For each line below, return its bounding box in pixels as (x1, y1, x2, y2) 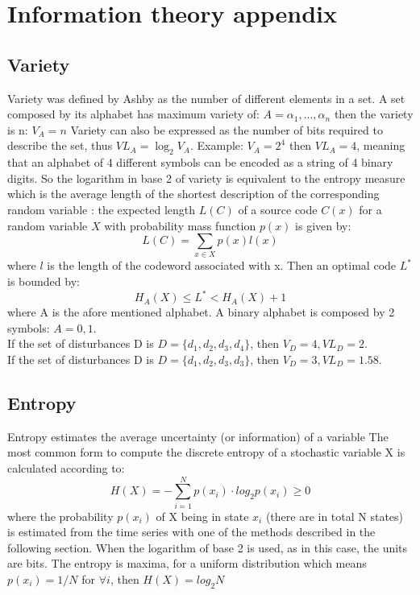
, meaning (356, 137, 405, 154)
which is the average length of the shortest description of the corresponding (7, 185, 380, 202)
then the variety (334, 105, 414, 122)
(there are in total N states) (265, 507, 404, 524)
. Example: (189, 137, 243, 154)
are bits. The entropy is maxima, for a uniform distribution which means (7, 555, 367, 572)
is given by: (295, 217, 351, 233)
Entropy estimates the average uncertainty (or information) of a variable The (7, 428, 389, 444)
